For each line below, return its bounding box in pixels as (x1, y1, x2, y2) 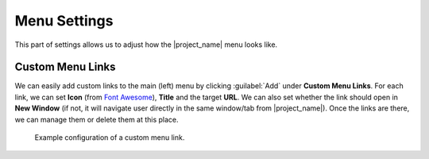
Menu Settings (14, 12, 114, 29)
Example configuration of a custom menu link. (34, 133, 185, 142)
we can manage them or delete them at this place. (14, 114, 179, 124)
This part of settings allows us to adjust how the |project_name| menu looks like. (14, 40, 278, 49)
